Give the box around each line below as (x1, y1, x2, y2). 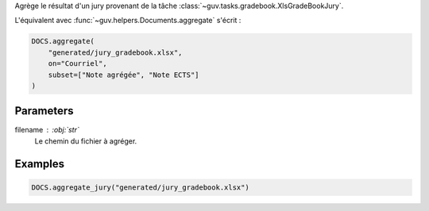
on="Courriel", (48, 59, 107, 68)
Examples (14, 157, 65, 171)
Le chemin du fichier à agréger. (34, 136, 137, 146)
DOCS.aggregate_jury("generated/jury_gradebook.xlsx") (31, 182, 249, 192)
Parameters (14, 104, 74, 118)
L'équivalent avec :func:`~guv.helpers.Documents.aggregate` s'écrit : (14, 16, 242, 25)
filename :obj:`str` (14, 125, 79, 135)
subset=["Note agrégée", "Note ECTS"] (48, 70, 199, 79)
